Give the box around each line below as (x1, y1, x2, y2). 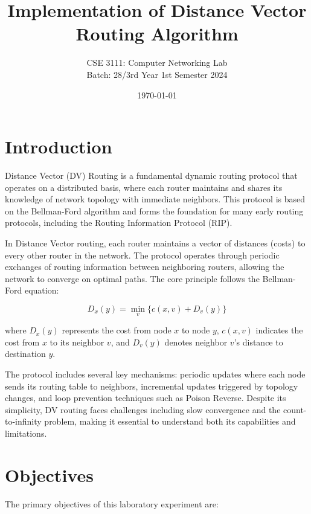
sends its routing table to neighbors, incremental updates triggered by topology (5, 379, 298, 392)
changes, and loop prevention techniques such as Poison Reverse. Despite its (5, 391, 286, 404)
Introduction (5, 134, 112, 159)
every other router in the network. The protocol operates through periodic (5, 248, 280, 261)
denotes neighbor (164, 335, 228, 348)
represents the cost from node (62, 324, 172, 336)
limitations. (5, 426, 47, 439)
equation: (24, 284, 59, 297)
